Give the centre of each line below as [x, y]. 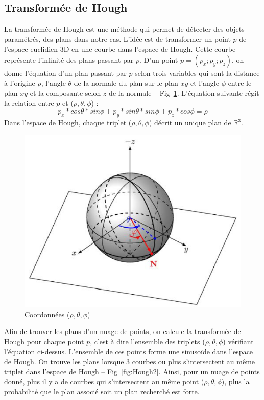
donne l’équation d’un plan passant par [65, 72]
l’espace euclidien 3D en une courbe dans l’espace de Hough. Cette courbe [120, 49]
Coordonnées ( [47, 314]
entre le [240, 83]
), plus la [235, 381]
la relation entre [29, 103]
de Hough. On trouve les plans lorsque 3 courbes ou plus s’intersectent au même [130, 361]
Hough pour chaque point [44, 341]
